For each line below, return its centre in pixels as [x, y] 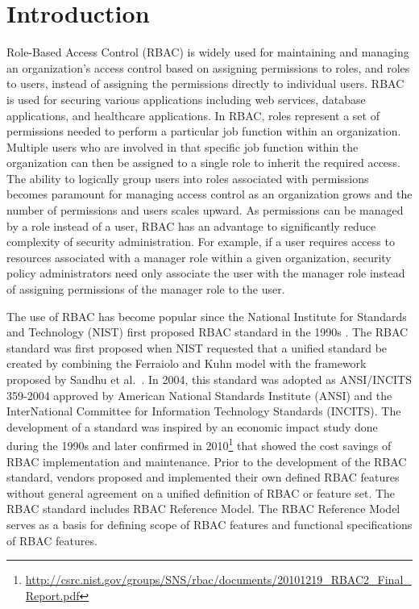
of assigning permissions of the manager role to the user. [146, 289]
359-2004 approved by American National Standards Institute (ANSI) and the [199, 395]
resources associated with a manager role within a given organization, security [199, 257]
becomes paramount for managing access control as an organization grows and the [209, 194]
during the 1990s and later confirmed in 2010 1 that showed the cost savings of [199, 444]
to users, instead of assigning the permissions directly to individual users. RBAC [205, 83]
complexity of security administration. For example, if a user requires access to [201, 242]
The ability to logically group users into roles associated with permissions [188, 178]
